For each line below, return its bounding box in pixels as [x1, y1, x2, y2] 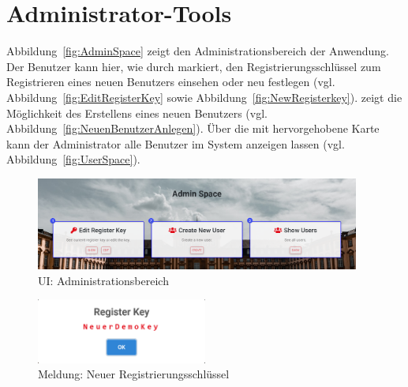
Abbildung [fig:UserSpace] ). [6, 151, 140, 167]
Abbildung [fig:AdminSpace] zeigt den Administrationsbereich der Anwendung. [6, 43, 389, 59]
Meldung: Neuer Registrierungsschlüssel [38, 366, 230, 382]
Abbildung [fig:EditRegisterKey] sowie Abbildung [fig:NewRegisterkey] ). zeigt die [6, 88, 402, 105]
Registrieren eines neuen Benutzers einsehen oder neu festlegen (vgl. [6, 73, 335, 90]
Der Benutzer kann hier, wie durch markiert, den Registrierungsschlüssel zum [6, 58, 381, 74]
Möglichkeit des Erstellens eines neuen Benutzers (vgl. [6, 104, 268, 121]
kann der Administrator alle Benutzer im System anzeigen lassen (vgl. [6, 135, 345, 152]
